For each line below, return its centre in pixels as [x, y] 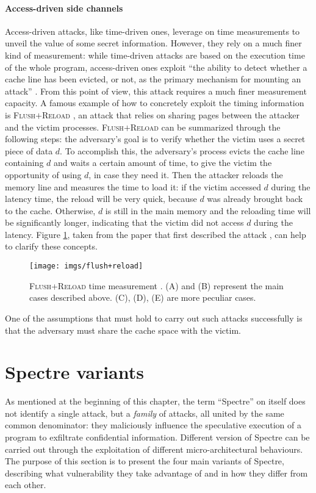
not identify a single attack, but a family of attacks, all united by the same [145, 413]
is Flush [20, 114]
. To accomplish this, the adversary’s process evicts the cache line [182, 150]
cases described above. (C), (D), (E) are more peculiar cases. [143, 297]
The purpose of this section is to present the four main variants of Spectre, [145, 461]
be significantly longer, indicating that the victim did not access [124, 222]
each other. [26, 485]
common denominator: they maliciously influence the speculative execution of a [153, 425]
